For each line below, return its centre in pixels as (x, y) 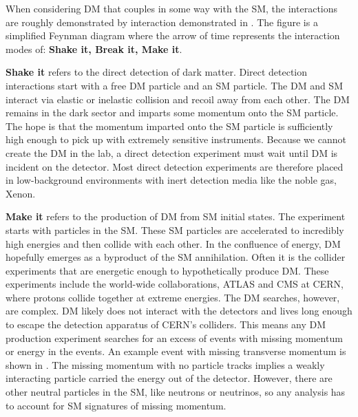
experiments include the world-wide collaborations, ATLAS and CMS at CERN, (175, 284)
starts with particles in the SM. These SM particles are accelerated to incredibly (175, 229)
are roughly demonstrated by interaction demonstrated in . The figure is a (162, 22)
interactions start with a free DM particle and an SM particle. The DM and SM (174, 85)
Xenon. (21, 193)
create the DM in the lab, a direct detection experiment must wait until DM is (172, 152)
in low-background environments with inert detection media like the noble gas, (171, 180)
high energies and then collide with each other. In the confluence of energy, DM (173, 243)
